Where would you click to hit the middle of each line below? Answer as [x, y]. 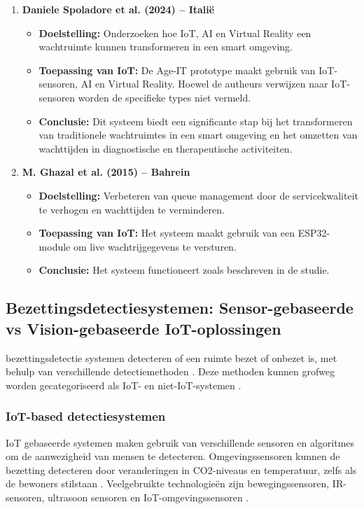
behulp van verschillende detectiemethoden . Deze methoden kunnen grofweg [170, 371]
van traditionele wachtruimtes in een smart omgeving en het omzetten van [198, 135]
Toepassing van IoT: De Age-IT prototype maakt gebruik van [177, 70]
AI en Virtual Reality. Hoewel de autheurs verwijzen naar [204, 84]
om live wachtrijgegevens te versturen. [155, 246]
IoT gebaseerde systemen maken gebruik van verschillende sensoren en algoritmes [180, 442]
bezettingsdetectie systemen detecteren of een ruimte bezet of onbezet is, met [171, 357]
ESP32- [314, 233]
